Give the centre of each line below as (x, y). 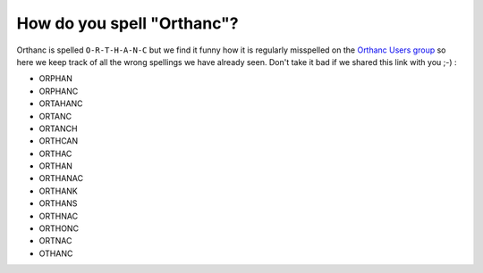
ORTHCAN (59, 141)
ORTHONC (59, 228)
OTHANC (56, 253)
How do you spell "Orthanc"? (127, 23)
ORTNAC (55, 241)
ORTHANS (58, 203)
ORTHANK (58, 191)
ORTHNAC (59, 216)
